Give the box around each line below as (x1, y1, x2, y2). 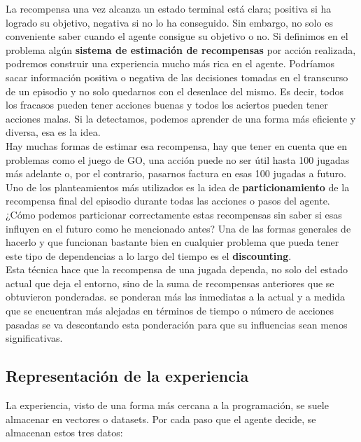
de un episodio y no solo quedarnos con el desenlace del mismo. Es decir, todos (6, 83, 344, 98)
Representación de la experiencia (6, 365, 249, 387)
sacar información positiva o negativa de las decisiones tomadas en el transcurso (6, 69, 348, 84)
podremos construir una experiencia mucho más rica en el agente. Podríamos (6, 56, 335, 71)
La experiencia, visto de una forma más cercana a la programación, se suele (6, 398, 329, 413)
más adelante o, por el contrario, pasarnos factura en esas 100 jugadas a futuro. (6, 166, 346, 181)
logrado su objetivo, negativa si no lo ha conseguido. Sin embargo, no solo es (6, 15, 333, 29)
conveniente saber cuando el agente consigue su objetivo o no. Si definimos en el (6, 29, 348, 43)
